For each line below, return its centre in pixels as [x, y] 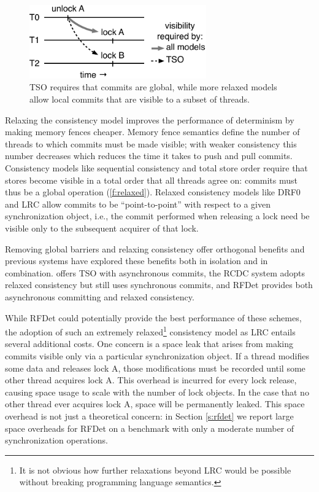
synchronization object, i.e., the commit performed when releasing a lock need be [157, 216]
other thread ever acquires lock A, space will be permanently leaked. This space [155, 404]
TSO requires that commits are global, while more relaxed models [153, 87]
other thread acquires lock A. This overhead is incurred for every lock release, [151, 380]
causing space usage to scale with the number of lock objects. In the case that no [157, 392]
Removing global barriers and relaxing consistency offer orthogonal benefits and [155, 248]
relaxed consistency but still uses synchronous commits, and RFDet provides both [159, 285]
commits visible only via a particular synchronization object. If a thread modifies [157, 355]
